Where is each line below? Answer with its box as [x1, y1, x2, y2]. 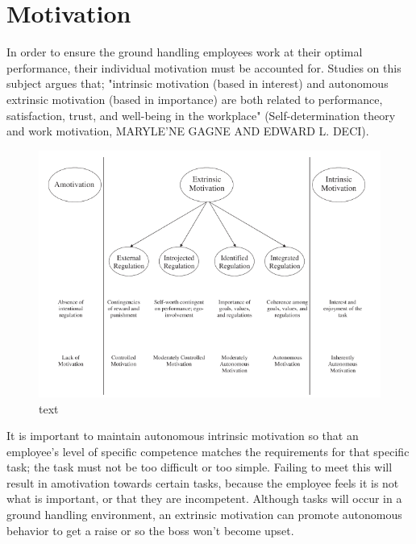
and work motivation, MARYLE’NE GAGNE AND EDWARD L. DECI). [6, 123, 369, 139]
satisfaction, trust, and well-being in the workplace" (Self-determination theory [6, 106, 396, 123]
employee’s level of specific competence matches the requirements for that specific [6, 442, 410, 459]
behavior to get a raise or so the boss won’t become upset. [6, 521, 294, 538]
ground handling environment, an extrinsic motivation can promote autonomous [6, 506, 402, 523]
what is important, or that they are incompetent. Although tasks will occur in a [6, 490, 402, 507]
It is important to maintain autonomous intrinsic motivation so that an [6, 427, 359, 444]
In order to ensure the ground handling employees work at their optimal [6, 44, 363, 60]
